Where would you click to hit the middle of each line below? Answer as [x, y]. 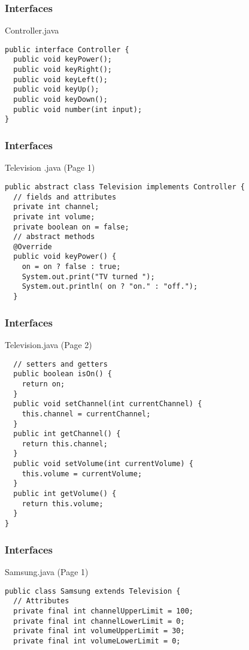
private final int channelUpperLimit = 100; [103, 611]
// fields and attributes [65, 197]
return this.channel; [65, 444]
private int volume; [54, 217]
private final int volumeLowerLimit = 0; [97, 641]
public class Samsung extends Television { [93, 591]
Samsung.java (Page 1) [47, 571]
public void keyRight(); [63, 70]
